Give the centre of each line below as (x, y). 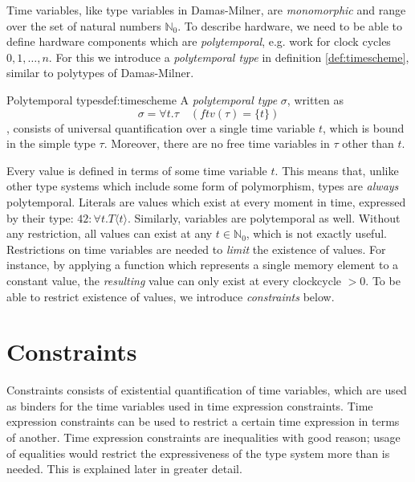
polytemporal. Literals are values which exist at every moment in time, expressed (206, 201)
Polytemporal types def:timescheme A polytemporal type (142, 99)
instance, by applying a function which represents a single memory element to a (203, 265)
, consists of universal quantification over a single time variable (161, 127)
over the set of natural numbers (84, 25)
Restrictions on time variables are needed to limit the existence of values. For (196, 249)
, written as (315, 99)
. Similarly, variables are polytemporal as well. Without (264, 217)
